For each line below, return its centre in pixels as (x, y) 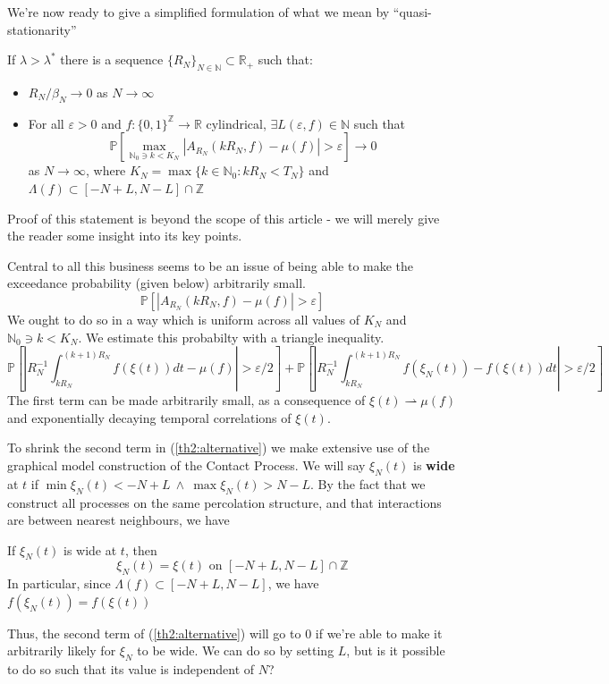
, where (106, 170)
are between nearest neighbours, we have (118, 520)
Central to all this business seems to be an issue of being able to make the (211, 265)
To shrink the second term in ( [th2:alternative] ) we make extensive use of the (219, 448)
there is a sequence (112, 59)
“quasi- (412, 12)
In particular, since (59, 583)
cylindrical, (236, 123)
